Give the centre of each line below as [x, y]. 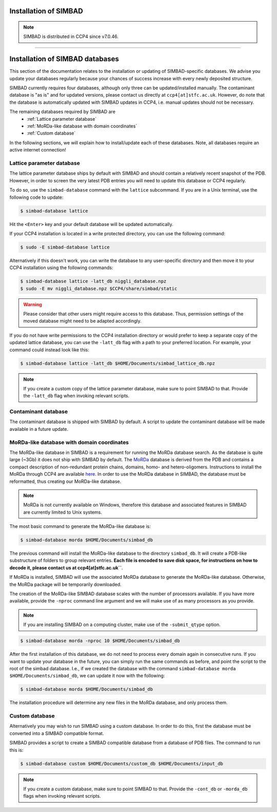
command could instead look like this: [50, 350]
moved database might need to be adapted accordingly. [83, 321]
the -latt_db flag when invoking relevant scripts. [76, 396]
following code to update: [36, 197]
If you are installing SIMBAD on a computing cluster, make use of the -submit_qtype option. [122, 625]
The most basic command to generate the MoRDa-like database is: [80, 526]
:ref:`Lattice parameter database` [62, 119]
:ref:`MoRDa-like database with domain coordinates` [82, 126]
